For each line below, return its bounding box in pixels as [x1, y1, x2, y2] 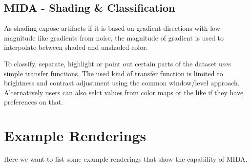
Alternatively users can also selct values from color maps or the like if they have [4, 87, 244, 97]
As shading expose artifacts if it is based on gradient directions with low [4, 23, 220, 33]
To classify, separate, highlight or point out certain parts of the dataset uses [4, 58, 231, 68]
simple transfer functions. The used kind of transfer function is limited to [4, 68, 223, 78]
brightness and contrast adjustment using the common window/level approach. [4, 78, 240, 88]
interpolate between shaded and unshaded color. [4, 42, 148, 52]
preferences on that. [4, 97, 63, 107]
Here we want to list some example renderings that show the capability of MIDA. [4, 154, 248, 164]
